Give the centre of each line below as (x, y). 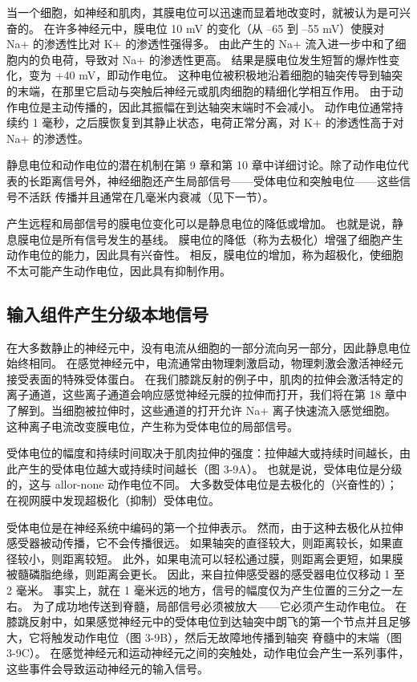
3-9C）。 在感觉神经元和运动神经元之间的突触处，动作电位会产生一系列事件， (208, 653)
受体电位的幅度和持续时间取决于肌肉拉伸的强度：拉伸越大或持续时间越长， (203, 453)
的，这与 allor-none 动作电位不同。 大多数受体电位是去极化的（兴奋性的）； (202, 484)
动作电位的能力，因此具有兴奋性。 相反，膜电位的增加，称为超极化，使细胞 (205, 255)
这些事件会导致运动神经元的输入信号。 (107, 668)
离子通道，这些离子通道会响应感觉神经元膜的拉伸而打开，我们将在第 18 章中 (207, 394)
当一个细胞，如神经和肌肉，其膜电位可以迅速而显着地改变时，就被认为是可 (203, 12)
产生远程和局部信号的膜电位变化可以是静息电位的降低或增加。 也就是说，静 (205, 223)
